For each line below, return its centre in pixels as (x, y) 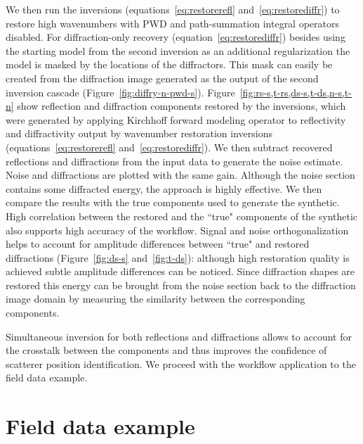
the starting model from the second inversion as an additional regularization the (178, 50)
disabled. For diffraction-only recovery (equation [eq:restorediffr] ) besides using (176, 37)
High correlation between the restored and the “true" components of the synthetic (182, 216)
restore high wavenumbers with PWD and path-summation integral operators (173, 23)
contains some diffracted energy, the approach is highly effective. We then (164, 188)
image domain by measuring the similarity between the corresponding (156, 299)
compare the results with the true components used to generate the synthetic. (173, 202)
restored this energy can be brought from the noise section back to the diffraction (181, 285)
